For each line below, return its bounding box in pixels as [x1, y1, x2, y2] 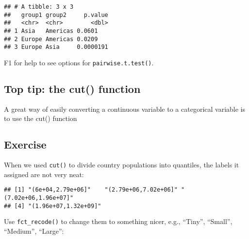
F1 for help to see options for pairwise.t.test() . [4, 57, 154, 67]
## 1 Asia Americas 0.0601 [4, 27, 98, 34]
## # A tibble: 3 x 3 [4, 3, 74, 10]
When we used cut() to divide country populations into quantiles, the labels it [4, 160, 239, 170]
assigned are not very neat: [4, 169, 84, 179]
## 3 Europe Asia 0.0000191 [4, 44, 108, 51]
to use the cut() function [4, 113, 77, 123]
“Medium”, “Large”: [4, 226, 64, 236]
